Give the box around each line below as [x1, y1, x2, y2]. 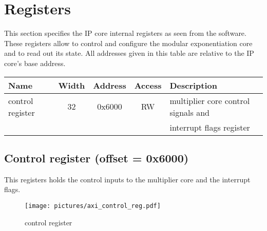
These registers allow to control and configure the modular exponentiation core [4, 37, 253, 48]
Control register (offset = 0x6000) [4, 150, 189, 165]
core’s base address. [4, 57, 66, 68]
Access [134, 79, 162, 91]
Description [169, 79, 218, 91]
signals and [169, 106, 209, 118]
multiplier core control [169, 94, 250, 107]
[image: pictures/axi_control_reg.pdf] [25, 202, 161, 209]
